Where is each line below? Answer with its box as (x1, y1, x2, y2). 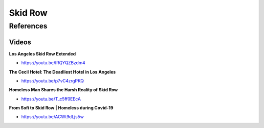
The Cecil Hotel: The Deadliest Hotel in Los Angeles (9, 69, 116, 75)
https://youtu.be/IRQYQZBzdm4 (21, 60, 86, 66)
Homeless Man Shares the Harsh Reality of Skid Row (9, 87, 118, 93)
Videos (9, 38, 31, 46)
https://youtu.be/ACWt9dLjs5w (21, 114, 84, 120)
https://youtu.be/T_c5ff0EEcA (21, 96, 81, 102)
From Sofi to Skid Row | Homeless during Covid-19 (9, 105, 113, 111)
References (9, 22, 47, 30)
